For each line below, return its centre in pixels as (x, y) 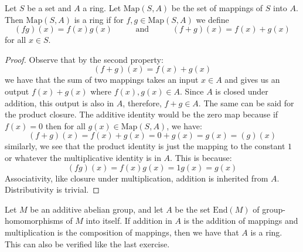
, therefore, (142, 103)
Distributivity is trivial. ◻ (52, 189)
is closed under (242, 91)
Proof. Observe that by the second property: (84, 59)
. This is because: (201, 157)
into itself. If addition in (129, 221)
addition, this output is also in (59, 103)
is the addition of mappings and (241, 221)
